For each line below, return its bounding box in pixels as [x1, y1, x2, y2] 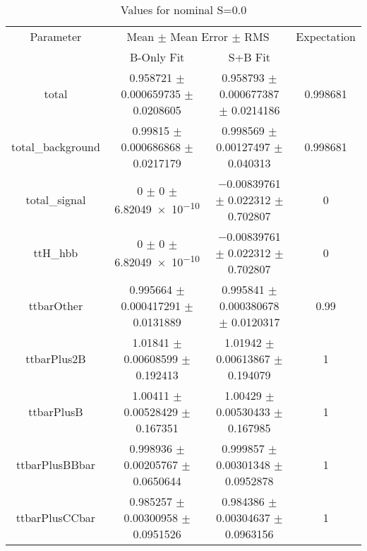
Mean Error [170, 28, 229, 45]
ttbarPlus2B [25, 350, 86, 367]
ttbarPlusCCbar [16, 509, 96, 526]
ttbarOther [28, 297, 83, 314]
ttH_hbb [33, 244, 78, 261]
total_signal [25, 191, 86, 208]
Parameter [30, 28, 82, 45]
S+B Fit [228, 49, 270, 65]
